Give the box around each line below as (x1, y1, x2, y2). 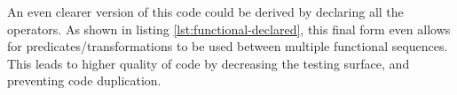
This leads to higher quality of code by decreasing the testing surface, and (7, 54, 410, 72)
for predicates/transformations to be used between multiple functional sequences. (7, 37, 448, 55)
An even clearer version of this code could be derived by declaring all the (7, 3, 404, 20)
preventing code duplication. (7, 71, 162, 90)
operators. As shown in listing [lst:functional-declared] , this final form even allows (7, 19, 451, 38)
